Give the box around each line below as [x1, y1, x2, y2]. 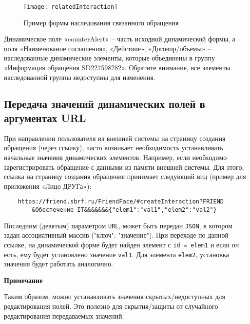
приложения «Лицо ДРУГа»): [4, 181, 92, 191]
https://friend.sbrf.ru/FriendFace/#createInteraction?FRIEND [18, 198, 224, 205]
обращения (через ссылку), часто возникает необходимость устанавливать [4, 142, 223, 153]
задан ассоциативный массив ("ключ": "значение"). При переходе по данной [4, 230, 229, 240]
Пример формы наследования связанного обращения [23, 17, 179, 27]
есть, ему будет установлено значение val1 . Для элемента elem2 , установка [4, 249, 229, 259]
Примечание [4, 275, 43, 285]
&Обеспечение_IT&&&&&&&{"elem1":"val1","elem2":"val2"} [32, 206, 217, 214]
